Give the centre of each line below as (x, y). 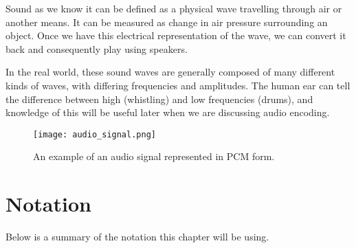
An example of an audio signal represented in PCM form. (154, 156)
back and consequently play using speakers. (97, 48)
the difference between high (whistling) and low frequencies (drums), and (159, 99)
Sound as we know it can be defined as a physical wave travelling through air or (174, 8)
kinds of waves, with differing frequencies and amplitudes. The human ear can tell (178, 85)
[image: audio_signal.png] (94, 134)
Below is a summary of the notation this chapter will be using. (137, 237)
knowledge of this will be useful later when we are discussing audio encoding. (168, 112)
